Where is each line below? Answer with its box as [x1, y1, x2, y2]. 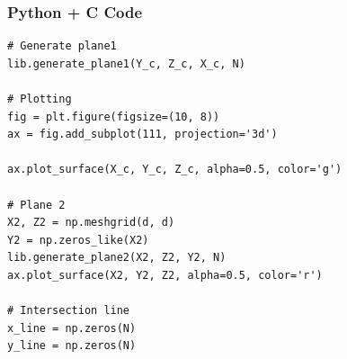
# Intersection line [7, 304, 130, 318]
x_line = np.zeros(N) [7, 321, 137, 335]
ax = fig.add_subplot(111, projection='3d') [7, 128, 278, 141]
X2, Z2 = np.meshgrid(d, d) [7, 216, 175, 229]
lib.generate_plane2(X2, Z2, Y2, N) [7, 251, 227, 265]
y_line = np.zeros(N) [7, 339, 137, 353]
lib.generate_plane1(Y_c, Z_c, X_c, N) [7, 57, 245, 70]
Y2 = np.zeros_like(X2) [7, 233, 149, 247]
